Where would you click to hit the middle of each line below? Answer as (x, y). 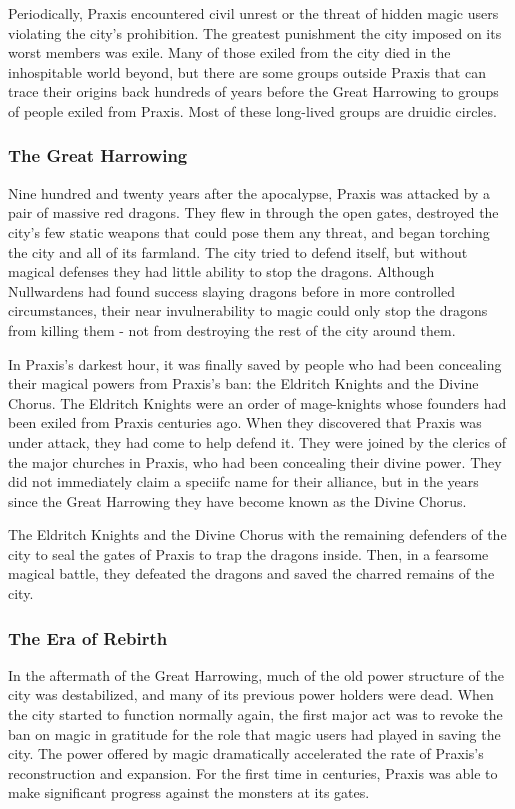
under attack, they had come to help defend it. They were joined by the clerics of (257, 441)
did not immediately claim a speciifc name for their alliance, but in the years (243, 481)
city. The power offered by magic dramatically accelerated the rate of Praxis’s (246, 753)
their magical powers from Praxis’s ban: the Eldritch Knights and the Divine (243, 383)
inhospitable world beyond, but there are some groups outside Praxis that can (247, 71)
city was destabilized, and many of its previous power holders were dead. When (251, 694)
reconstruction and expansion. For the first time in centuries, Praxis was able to (253, 772)
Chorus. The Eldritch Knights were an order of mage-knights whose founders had (257, 402)
